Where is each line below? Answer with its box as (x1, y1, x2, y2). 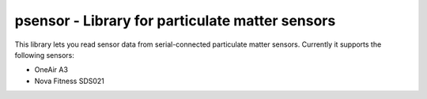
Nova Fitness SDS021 (34, 76, 104, 86)
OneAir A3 (34, 65, 69, 74)
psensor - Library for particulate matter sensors (14, 12, 336, 29)
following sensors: (14, 50, 75, 59)
